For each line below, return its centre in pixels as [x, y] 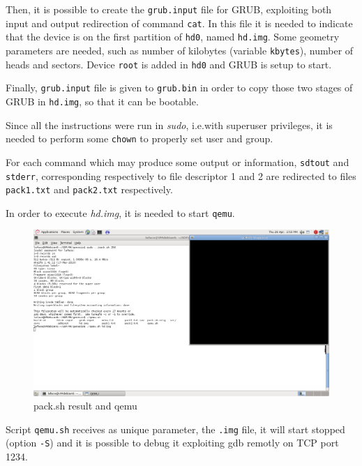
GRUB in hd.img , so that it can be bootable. [102, 101]
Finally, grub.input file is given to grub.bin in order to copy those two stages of [179, 88]
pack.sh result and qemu [85, 406]
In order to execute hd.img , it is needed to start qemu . [120, 212]
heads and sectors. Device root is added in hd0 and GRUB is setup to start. [169, 64]
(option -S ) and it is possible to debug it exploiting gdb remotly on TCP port [172, 443]
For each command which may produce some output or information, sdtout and [178, 161]
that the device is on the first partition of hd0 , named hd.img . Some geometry [173, 37]
